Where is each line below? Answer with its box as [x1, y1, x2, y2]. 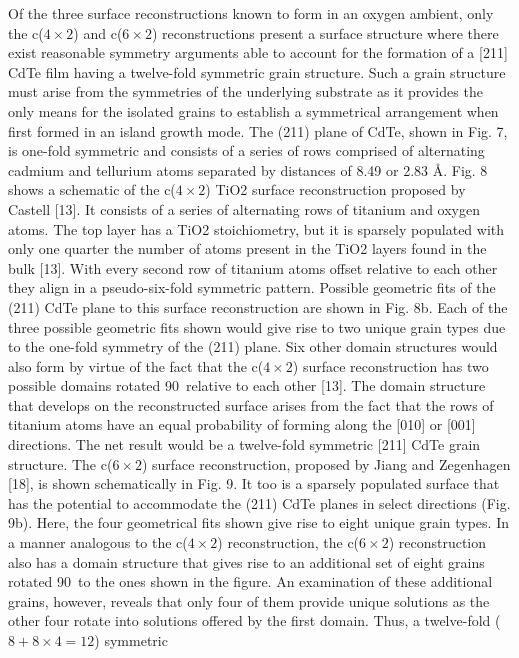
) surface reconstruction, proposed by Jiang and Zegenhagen [141, 453, 511, 474]
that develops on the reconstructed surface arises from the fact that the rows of [8, 394, 494, 415]
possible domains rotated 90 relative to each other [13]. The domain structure [8, 375, 486, 396]
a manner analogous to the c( [8, 532, 188, 553]
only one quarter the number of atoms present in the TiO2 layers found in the [8, 238, 487, 259]
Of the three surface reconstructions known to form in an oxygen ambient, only [8, 3, 494, 23]
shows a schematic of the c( [8, 179, 176, 200]
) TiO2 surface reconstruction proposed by [205, 179, 466, 200]
